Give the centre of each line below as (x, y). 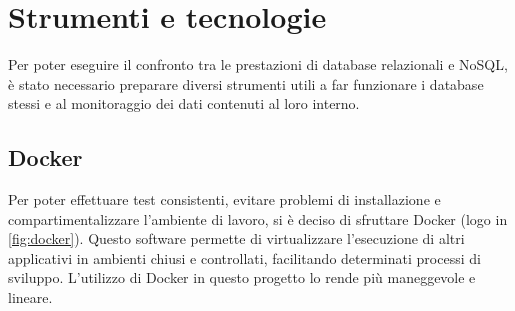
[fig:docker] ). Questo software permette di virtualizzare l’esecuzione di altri (236, 238)
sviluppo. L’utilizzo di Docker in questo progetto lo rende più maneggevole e (242, 277)
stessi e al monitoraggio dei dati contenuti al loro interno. (184, 103)
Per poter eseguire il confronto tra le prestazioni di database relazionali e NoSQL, (258, 64)
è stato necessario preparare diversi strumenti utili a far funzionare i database (246, 83)
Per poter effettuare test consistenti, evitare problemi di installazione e (224, 199)
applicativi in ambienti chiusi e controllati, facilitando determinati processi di (244, 257)
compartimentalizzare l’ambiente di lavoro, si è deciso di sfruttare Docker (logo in (258, 218)
